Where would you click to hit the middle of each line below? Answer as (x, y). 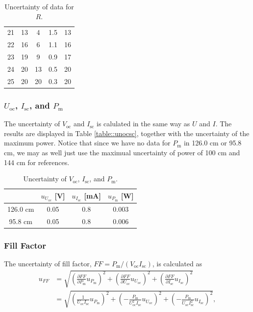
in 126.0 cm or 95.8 (213, 143)
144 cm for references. (37, 162)
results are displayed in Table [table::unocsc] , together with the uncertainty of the (127, 133)
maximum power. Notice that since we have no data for (87, 143)
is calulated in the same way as (143, 124)
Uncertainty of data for (39, 6)
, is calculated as (177, 263)
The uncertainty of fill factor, (48, 263)
